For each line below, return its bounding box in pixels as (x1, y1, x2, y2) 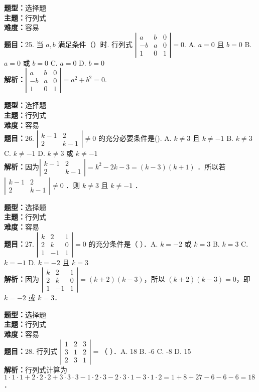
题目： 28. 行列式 (4, 345, 58, 356)
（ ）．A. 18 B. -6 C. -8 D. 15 (100, 345, 191, 356)
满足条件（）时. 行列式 (58, 39, 133, 49)
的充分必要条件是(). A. (98, 133, 172, 143)
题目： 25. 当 (4, 39, 44, 49)
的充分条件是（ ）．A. (88, 238, 158, 249)
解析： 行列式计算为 (4, 364, 67, 374)
